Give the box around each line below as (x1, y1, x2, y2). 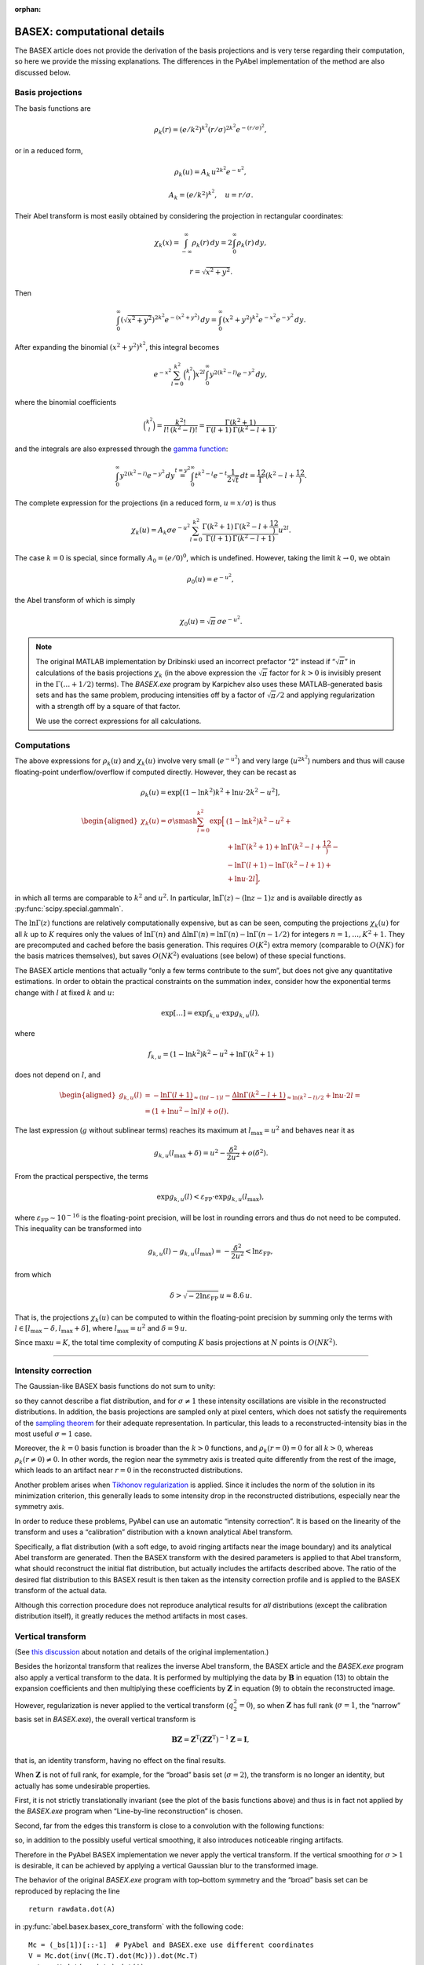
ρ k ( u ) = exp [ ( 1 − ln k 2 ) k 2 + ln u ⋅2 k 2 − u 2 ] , (140, 787, 280, 799)
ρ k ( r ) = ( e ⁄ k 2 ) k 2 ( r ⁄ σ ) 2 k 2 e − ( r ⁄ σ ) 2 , (154, 123, 267, 137)
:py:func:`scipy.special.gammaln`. (14, 904, 123, 913)
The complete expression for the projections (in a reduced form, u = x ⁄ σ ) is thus (14, 498, 276, 508)
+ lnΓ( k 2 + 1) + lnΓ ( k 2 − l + (227, 841, 322, 851)
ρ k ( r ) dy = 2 (192, 238, 233, 249)
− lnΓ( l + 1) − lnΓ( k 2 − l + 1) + (227, 859, 331, 869)
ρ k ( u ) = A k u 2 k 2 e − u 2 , (174, 165, 247, 178)
